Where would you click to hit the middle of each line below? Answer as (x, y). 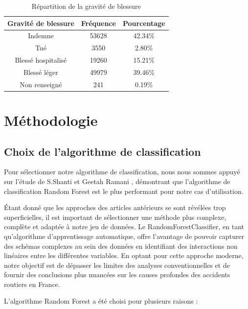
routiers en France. (32, 284)
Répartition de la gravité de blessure (86, 6)
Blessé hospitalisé (41, 60)
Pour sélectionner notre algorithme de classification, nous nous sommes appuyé (122, 172)
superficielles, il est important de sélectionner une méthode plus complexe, (115, 217)
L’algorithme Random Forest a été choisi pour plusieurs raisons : (101, 300)
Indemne (41, 36)
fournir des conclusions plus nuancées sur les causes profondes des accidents (117, 274)
